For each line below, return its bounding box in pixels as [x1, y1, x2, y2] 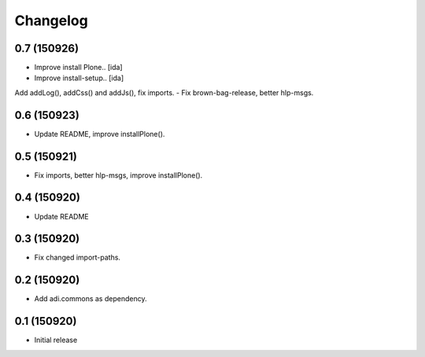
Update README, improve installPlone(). [34, 129, 165, 138]
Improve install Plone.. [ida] [34, 63, 123, 72]
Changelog [14, 12, 88, 29]
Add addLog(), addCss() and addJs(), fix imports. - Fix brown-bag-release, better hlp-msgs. [14, 87, 314, 98]
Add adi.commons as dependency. [34, 294, 147, 304]
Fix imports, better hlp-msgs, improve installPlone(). [34, 170, 203, 180]
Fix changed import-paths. [34, 252, 121, 263]
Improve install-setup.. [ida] [34, 73, 124, 83]
